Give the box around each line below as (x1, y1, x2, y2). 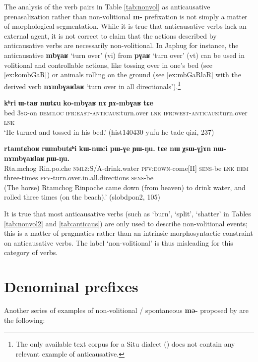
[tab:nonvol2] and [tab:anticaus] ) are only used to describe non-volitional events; (4, 218, 248, 228)
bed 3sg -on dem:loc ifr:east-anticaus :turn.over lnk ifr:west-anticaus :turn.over (4, 107, 248, 117)
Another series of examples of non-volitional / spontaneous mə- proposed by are (4, 305, 249, 315)
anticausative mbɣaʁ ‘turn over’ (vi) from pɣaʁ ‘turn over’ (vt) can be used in (4, 50, 245, 60)
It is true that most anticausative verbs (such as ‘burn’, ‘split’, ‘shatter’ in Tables (4, 208, 251, 218)
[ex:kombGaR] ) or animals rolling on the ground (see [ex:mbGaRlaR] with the (4, 69, 241, 80)
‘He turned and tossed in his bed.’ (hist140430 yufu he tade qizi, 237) (4, 126, 214, 137)
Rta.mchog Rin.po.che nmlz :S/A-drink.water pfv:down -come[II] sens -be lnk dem (4, 162, 249, 173)
